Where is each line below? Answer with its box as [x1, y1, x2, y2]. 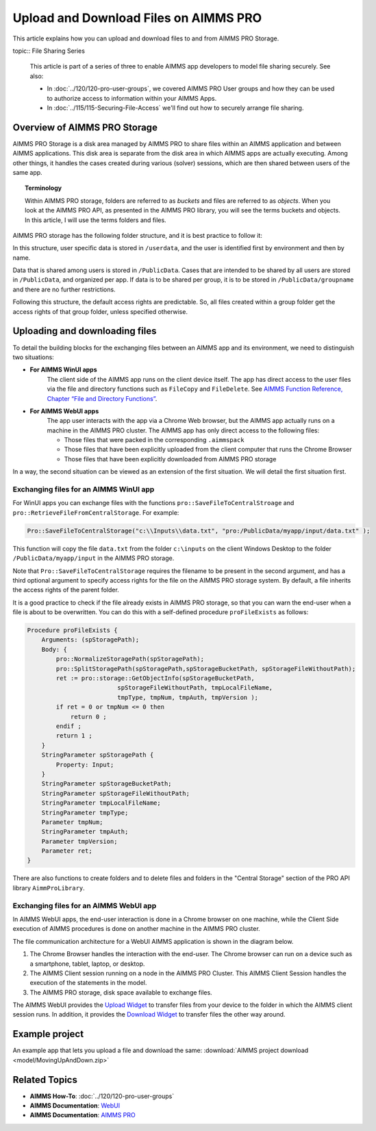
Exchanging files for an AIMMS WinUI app [12, 485, 155, 494]
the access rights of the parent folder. [12, 586, 119, 594]
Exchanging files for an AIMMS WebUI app [12, 901, 157, 910]
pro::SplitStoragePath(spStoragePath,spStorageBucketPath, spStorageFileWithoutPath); [55, 665, 356, 672]
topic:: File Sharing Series [12, 47, 86, 55]
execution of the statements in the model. [29, 979, 147, 987]
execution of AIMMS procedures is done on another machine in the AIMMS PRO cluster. [12, 925, 260, 933]
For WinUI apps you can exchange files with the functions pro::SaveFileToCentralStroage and [12, 499, 294, 507]
